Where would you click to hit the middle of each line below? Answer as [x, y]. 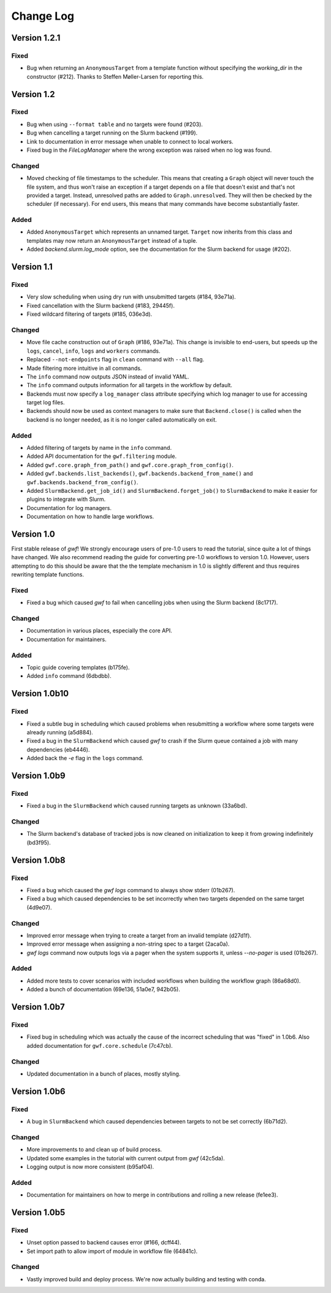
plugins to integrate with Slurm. [66, 499]
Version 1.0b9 [38, 775]
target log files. [46, 403]
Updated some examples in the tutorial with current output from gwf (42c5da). [126, 1158]
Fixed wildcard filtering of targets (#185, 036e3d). [89, 314]
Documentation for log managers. [69, 508]
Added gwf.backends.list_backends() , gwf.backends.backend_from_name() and [140, 474]
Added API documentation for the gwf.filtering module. [102, 456]
